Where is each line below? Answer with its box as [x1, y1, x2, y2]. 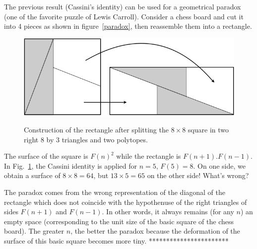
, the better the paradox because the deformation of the [70, 226, 240, 236]
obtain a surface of [4, 170, 61, 181]
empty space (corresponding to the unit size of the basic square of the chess [4, 216, 234, 226]
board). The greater [4, 226, 64, 236]
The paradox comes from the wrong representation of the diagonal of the [4, 187, 226, 197]
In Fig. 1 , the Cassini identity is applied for [4, 160, 137, 171]
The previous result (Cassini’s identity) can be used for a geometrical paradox [4, 1, 241, 11]
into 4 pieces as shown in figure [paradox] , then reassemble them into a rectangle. [4, 21, 252, 31]
